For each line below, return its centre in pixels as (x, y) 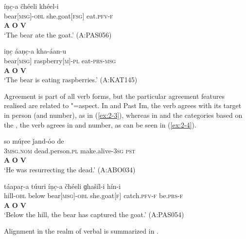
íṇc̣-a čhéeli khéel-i (31, 6)
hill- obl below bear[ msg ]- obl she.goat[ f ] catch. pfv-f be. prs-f (94, 195)
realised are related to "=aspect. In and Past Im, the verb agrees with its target (123, 105)
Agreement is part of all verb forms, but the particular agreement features (114, 96)
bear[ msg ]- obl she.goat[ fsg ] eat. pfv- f (59, 15)
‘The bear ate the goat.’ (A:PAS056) (58, 34)
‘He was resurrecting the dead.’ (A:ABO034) (70, 169)
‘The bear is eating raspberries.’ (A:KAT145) (71, 80)
